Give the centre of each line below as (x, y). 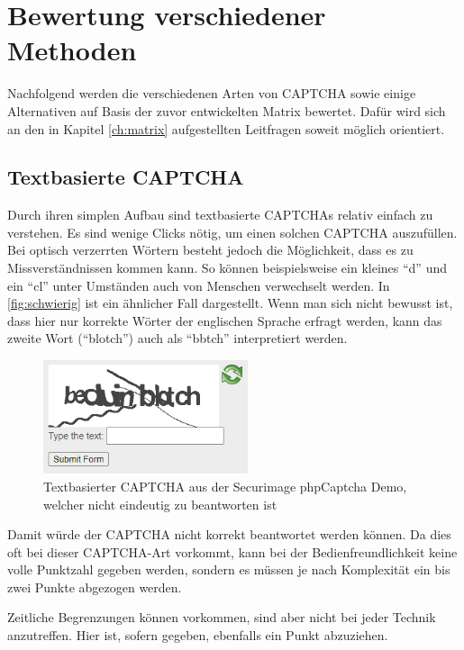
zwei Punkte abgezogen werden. (95, 587)
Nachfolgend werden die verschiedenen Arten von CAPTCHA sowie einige (212, 93)
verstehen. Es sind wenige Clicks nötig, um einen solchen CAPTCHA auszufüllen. (232, 232)
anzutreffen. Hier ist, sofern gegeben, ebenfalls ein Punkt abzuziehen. (198, 635)
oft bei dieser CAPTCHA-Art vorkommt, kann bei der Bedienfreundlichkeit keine (232, 551)
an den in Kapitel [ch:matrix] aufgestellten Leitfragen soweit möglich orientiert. (226, 128)
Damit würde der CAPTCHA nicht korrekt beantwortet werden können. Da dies (229, 534)
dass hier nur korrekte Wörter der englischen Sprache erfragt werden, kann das (225, 320)
